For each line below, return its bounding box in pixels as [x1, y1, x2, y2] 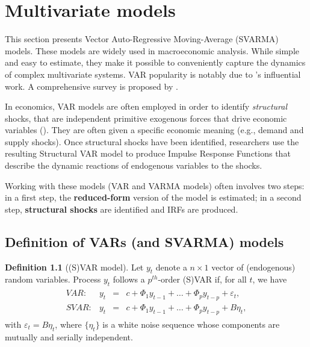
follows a [113, 273, 145, 286]
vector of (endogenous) [211, 260, 296, 273]
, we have [252, 273, 287, 286]
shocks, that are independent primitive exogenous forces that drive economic [5, 111, 287, 124]
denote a [155, 260, 187, 273]
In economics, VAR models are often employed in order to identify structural [5, 100, 288, 113]
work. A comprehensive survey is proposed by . [5, 80, 178, 92]
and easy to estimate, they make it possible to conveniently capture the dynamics [5, 56, 306, 69]
